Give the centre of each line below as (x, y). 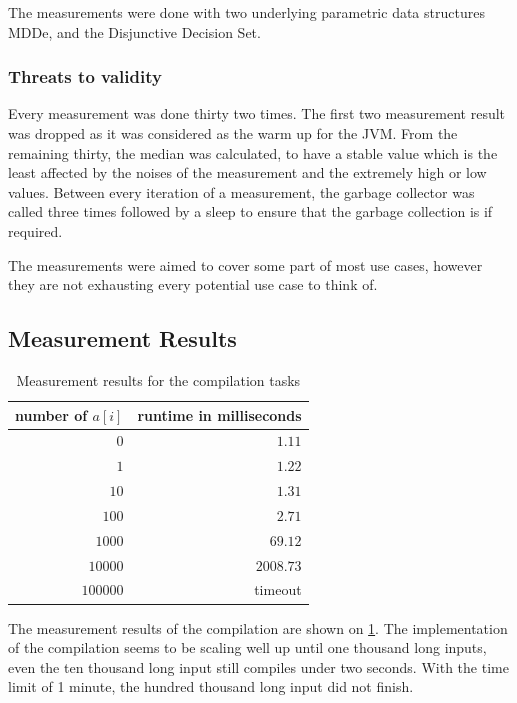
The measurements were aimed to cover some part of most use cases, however (245, 264)
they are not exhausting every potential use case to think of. (193, 284)
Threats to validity (85, 76)
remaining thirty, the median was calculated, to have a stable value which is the (253, 152)
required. (35, 230)
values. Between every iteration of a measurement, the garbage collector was (241, 191)
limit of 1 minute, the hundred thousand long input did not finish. (211, 686)
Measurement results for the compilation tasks (158, 379)
